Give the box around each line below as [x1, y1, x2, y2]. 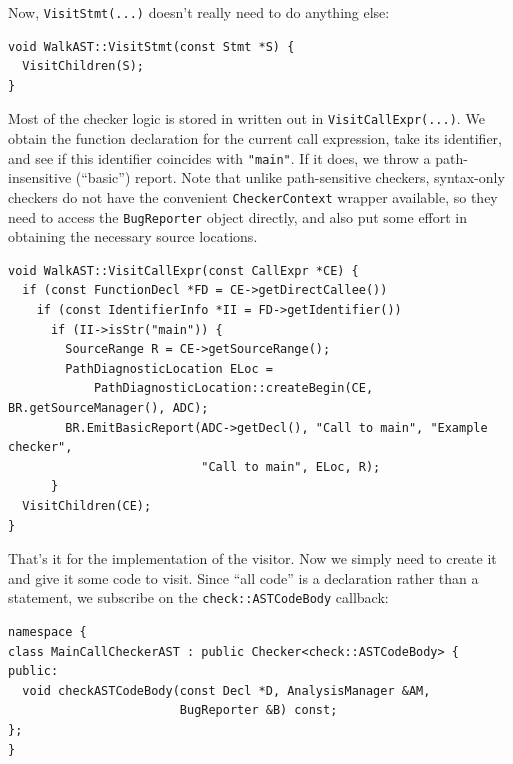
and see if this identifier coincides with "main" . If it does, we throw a [8, 147, 431, 168]
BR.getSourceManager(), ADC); [8, 401, 209, 415]
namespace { [8, 625, 87, 639]
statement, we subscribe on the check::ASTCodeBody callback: [8, 587, 389, 608]
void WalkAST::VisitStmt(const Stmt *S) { [8, 39, 295, 54]
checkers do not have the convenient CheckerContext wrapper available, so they [8, 186, 498, 207]
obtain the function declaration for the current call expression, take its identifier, [8, 128, 503, 149]
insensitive [8, 167, 72, 188]
